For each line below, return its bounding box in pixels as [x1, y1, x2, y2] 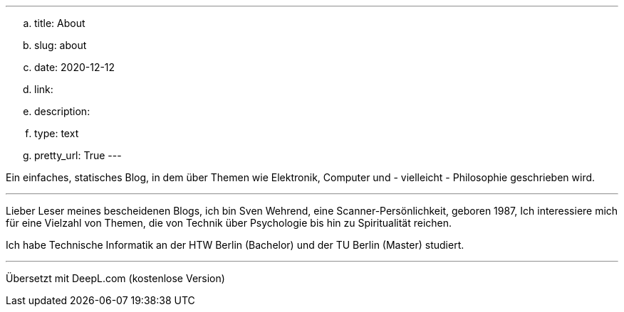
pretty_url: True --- [34, 149, 122, 161]
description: [34, 105, 90, 117]
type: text [34, 127, 79, 139]
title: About [34, 17, 85, 29]
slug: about [34, 39, 87, 51]
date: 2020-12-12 [34, 61, 115, 73]
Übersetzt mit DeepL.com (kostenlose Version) [6, 272, 225, 284]
